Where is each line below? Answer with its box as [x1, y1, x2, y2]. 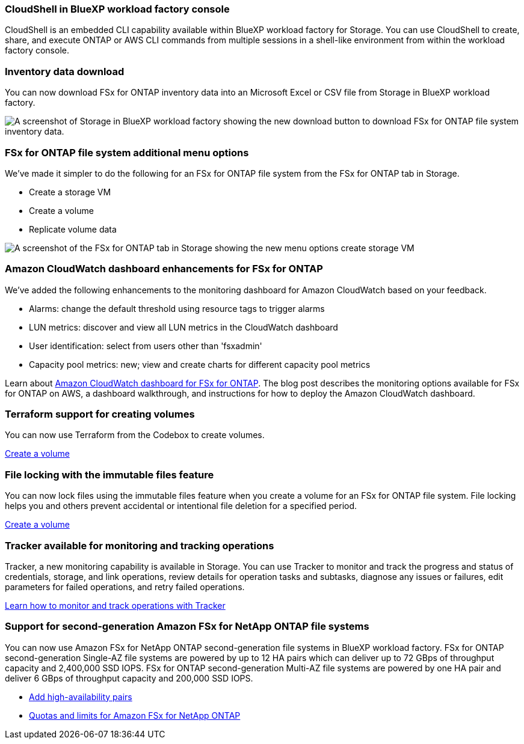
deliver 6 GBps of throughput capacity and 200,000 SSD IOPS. [5, 672, 253, 683]
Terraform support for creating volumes [5, 408, 195, 420]
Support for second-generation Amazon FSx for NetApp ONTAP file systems [5, 620, 369, 633]
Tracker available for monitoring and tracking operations [5, 539, 274, 552]
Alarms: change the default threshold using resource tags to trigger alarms [29, 303, 325, 314]
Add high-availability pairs [29, 691, 132, 702]
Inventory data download [5, 65, 125, 78]
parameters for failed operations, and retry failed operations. [5, 581, 245, 592]
